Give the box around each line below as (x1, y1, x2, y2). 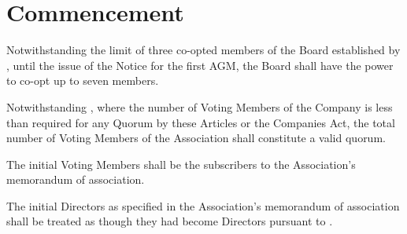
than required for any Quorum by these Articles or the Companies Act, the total (6, 114, 395, 130)
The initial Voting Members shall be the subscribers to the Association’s (6, 155, 356, 172)
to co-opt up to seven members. (6, 72, 159, 89)
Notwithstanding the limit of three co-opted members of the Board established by (6, 42, 401, 58)
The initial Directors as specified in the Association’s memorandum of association (6, 197, 400, 214)
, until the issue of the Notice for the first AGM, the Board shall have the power (6, 57, 394, 73)
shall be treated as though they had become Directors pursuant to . (6, 213, 333, 229)
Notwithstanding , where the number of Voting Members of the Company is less (6, 98, 393, 115)
